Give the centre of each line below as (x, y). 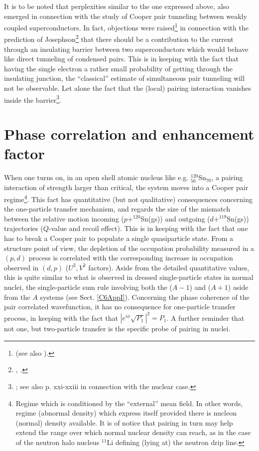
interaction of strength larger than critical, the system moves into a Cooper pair (126, 187)
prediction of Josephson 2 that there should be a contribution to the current (119, 38)
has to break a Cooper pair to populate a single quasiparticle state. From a (119, 238)
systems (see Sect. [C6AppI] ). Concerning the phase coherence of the (145, 297)
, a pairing (227, 177)
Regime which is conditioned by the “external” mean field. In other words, (129, 403)
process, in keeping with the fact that (61, 318)
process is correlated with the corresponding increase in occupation (131, 258)
